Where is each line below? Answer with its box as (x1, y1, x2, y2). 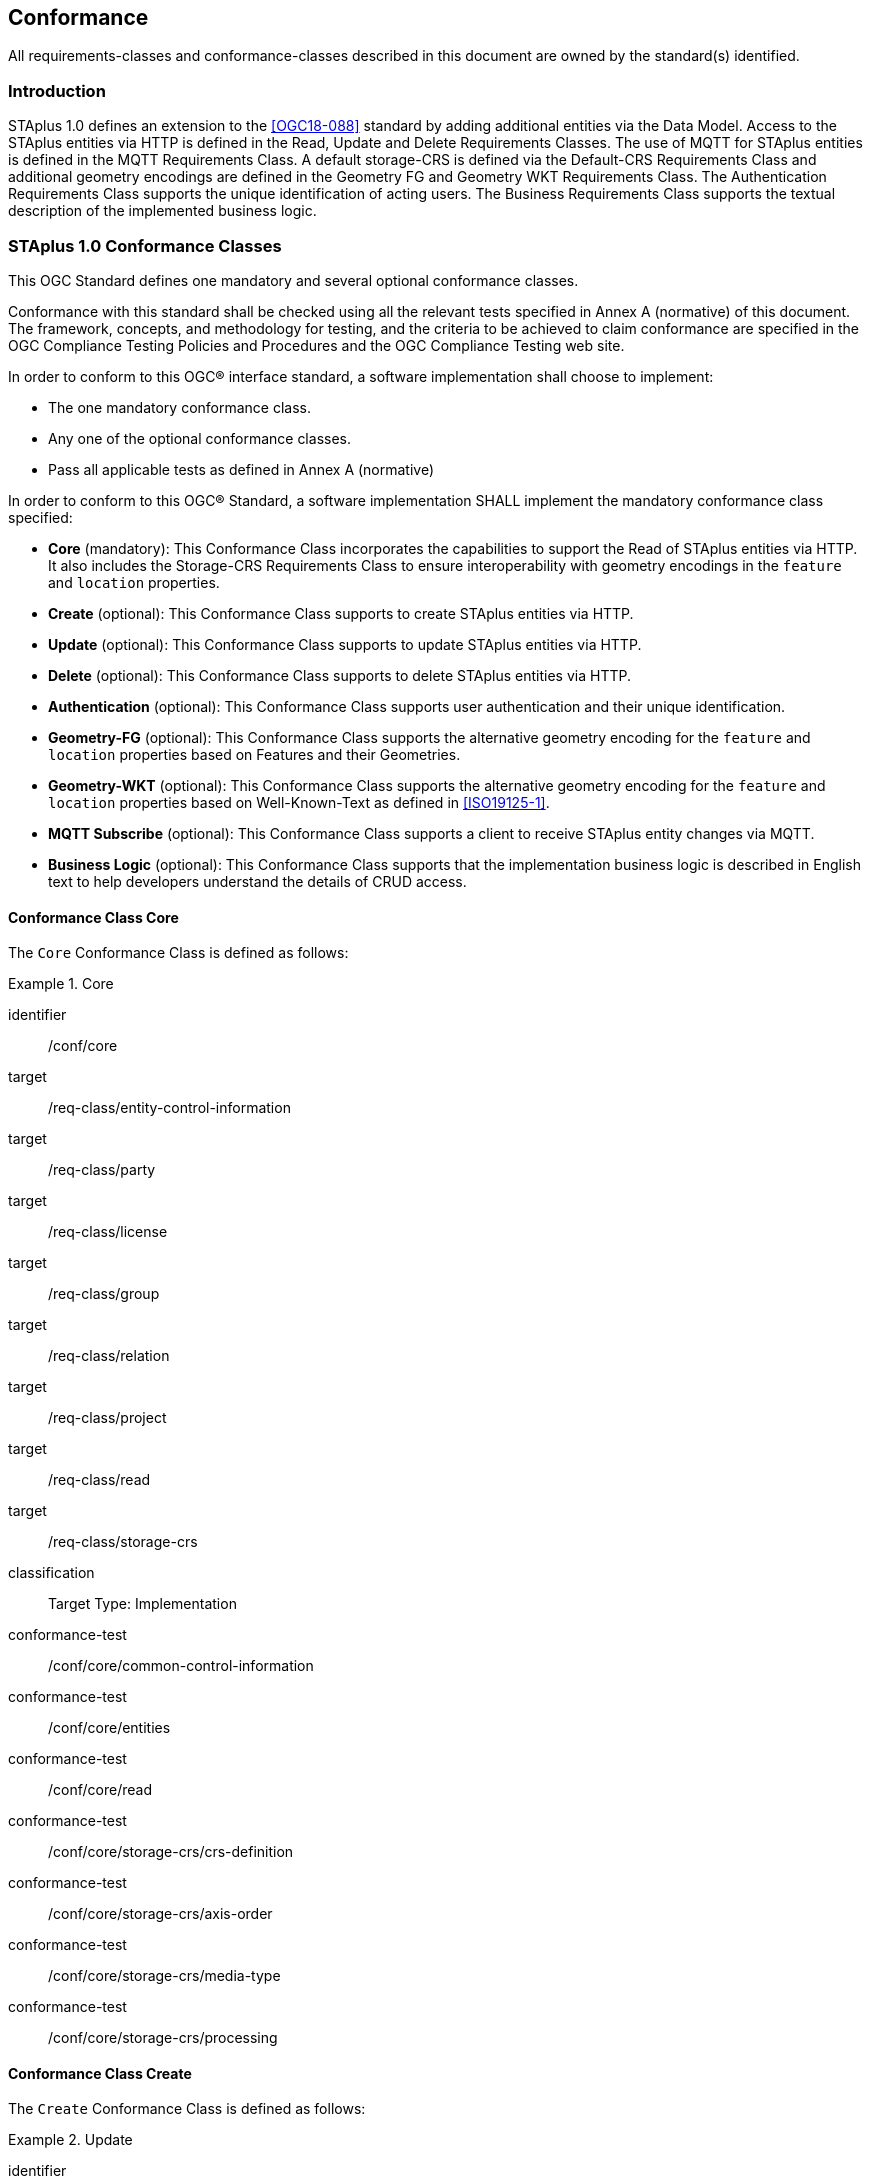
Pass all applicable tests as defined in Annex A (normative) (48, 460, 435, 478)
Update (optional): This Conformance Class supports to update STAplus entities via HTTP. (48, 635, 642, 653)
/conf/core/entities (48, 1719, 171, 1737)
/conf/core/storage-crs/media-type (48, 1967, 281, 1985)
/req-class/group (48, 1285, 160, 1303)
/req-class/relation (48, 1347, 170, 1365)
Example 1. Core (8, 975, 114, 993)
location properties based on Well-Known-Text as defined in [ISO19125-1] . (48, 793, 550, 811)
